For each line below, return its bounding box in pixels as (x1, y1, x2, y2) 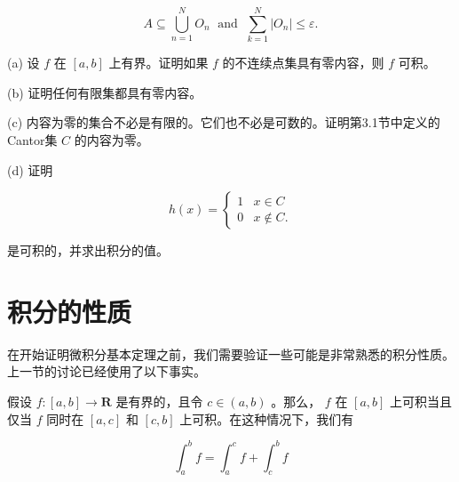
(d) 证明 (7, 160, 53, 179)
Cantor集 (7, 130, 58, 149)
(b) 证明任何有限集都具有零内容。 (7, 83, 202, 101)
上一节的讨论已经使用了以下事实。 (7, 362, 206, 381)
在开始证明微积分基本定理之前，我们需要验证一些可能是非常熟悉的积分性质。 (7, 344, 455, 363)
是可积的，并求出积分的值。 (7, 241, 169, 260)
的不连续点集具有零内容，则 (222, 53, 384, 72)
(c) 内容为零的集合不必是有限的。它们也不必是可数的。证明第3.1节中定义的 (7, 113, 440, 132)
